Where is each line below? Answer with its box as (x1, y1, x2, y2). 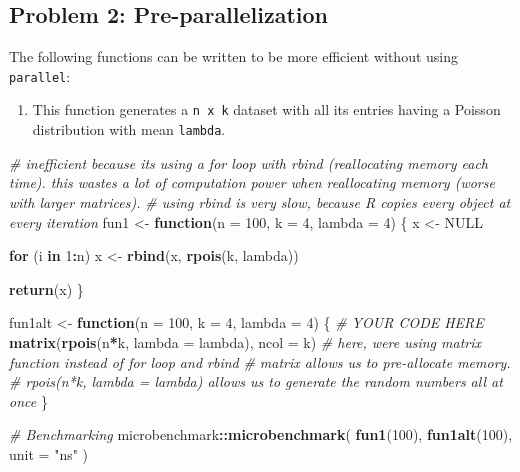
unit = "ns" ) (9, 443, 89, 464)
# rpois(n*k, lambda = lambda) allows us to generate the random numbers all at (9, 371, 503, 392)
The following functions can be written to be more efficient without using (9, 46, 459, 67)
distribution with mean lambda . (32, 119, 226, 140)
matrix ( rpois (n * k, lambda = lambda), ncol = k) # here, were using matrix (9, 331, 482, 352)
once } (9, 390, 48, 411)
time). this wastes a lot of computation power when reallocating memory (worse (9, 172, 495, 193)
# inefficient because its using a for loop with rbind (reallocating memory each (9, 152, 488, 173)
